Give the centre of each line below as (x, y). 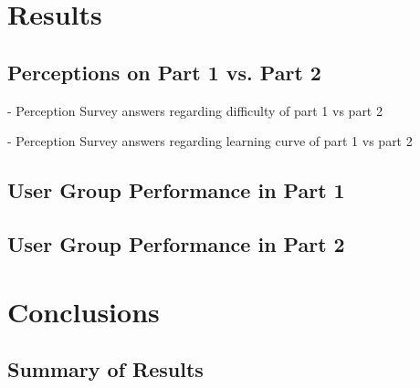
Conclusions (84, 311)
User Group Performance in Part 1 (176, 190)
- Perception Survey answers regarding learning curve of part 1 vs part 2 (210, 141)
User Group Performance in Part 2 (176, 243)
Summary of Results (105, 369)
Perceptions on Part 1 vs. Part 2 (164, 72)
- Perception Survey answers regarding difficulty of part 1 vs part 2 (195, 110)
